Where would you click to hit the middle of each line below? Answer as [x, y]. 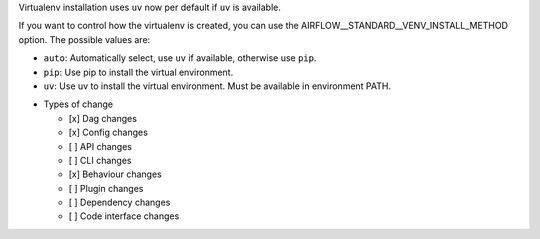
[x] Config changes [108, 132]
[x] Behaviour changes [115, 174]
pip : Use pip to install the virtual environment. [138, 72]
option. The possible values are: [84, 39]
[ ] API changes [100, 146]
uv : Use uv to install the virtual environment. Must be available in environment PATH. [217, 86]
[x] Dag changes [102, 118]
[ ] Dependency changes [119, 202]
